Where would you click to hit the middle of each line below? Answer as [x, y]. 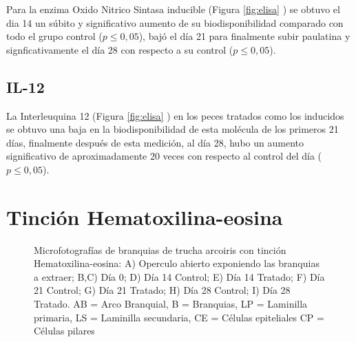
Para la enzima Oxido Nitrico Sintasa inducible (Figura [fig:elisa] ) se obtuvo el [173, 9]
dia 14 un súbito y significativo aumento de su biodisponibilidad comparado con [175, 22]
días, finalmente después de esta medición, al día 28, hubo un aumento [155, 142]
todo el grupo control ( [54, 36]
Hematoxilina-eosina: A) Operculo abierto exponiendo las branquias [177, 263]
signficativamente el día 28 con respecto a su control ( [120, 49]
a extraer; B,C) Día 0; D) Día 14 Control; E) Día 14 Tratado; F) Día [179, 276]
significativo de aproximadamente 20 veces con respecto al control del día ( [164, 156]
